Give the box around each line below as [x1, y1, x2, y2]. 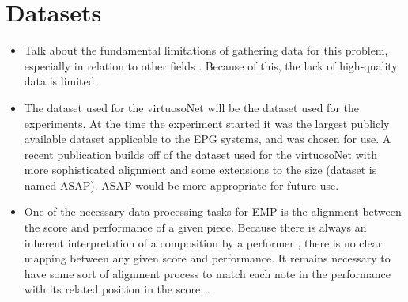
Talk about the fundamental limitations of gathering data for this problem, [24, 42, 388, 59]
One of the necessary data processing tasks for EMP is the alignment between [24, 203, 402, 220]
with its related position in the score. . [24, 281, 210, 297]
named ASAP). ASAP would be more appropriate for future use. [24, 176, 339, 193]
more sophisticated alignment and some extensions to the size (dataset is [24, 161, 377, 178]
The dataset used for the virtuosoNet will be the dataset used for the [24, 99, 360, 115]
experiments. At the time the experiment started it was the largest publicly [24, 115, 390, 131]
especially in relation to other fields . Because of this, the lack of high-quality [24, 57, 398, 74]
